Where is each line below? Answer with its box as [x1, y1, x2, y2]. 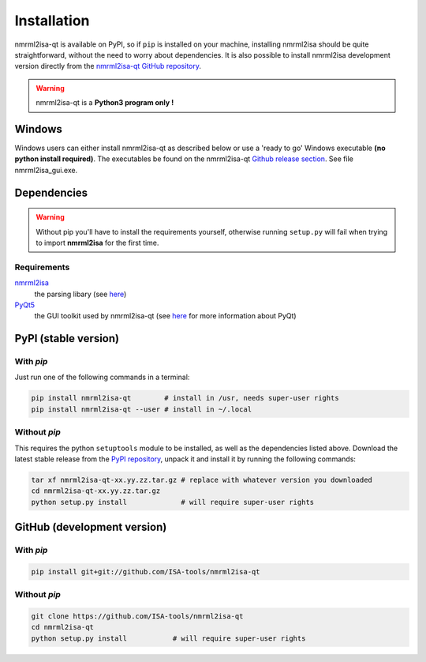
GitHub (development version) [14, 521, 167, 534]
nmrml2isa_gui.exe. [14, 165, 78, 175]
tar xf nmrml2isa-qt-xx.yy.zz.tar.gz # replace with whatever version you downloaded [31, 475, 372, 484]
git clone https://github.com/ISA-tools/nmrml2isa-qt [31, 612, 244, 621]
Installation [14, 12, 90, 29]
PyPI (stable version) [14, 332, 120, 345]
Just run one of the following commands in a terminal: [14, 372, 190, 382]
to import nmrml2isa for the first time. [35, 238, 159, 247]
